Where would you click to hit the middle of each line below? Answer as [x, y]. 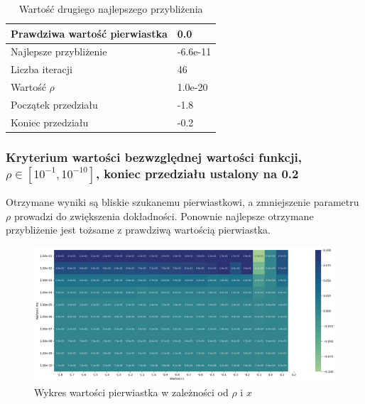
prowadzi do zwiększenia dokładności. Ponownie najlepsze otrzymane [164, 215]
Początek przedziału [54, 104]
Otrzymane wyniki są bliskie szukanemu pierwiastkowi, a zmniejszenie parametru [182, 202]
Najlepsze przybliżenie [59, 51]
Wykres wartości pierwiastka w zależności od [131, 392]
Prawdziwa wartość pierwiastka [89, 33]
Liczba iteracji [42, 69]
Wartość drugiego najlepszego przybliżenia [111, 9]
